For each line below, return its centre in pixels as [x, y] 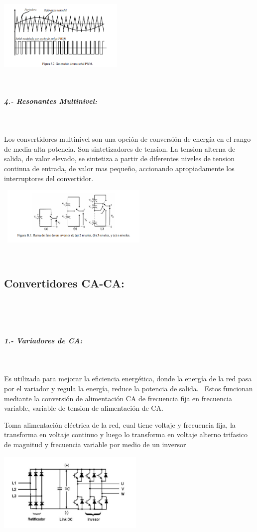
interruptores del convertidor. [49, 178]
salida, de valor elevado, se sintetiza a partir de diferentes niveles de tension [119, 158]
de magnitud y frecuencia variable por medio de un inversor [95, 444]
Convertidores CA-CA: [64, 283]
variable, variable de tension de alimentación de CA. [84, 408]
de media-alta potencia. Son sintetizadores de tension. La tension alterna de [120, 148]
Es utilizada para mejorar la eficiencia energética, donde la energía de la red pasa [128, 379]
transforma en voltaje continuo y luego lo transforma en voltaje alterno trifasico [126, 434]
